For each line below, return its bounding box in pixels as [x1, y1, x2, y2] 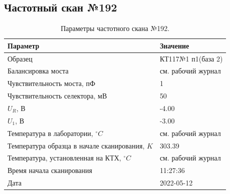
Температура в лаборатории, [8, 127, 93, 138]
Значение [159, 40, 189, 50]
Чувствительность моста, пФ [8, 78, 96, 88]
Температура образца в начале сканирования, [8, 140, 145, 150]
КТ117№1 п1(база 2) [159, 53, 223, 63]
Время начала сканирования [8, 165, 92, 175]
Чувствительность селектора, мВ [8, 90, 107, 101]
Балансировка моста [8, 65, 69, 76]
